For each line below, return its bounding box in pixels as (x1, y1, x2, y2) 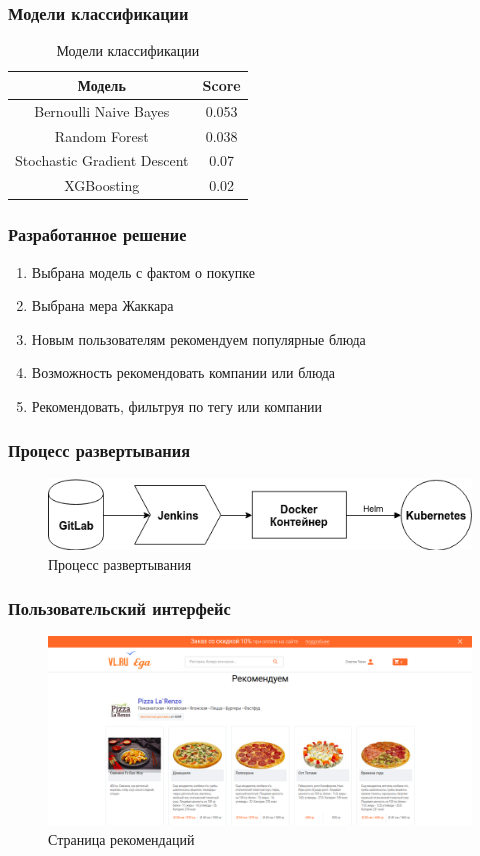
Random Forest (54, 125, 149, 146)
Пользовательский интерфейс (8, 596, 231, 621)
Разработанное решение (8, 222, 187, 247)
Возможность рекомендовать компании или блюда (31, 362, 336, 383)
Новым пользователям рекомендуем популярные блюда (31, 328, 366, 349)
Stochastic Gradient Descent (15, 150, 189, 171)
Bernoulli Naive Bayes (34, 100, 170, 121)
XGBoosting (64, 175, 140, 196)
